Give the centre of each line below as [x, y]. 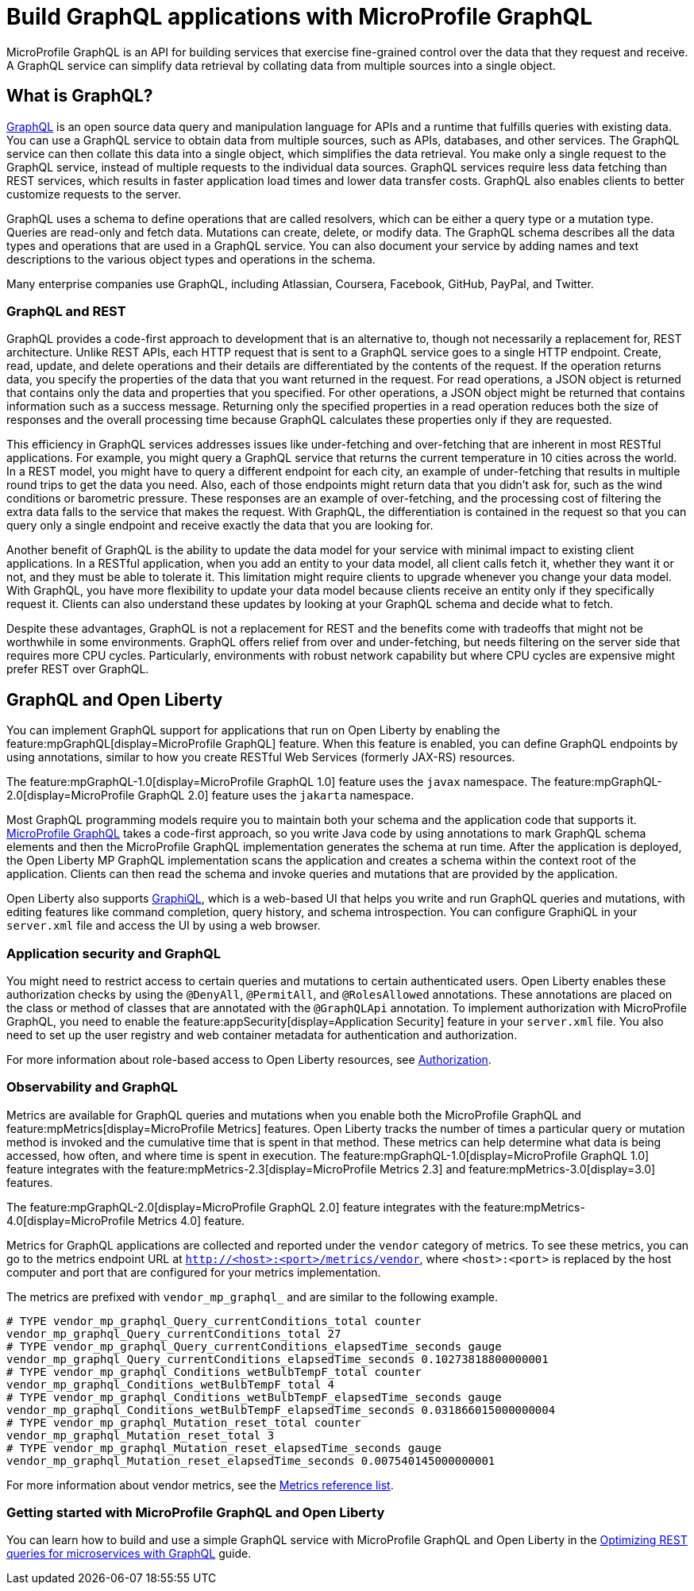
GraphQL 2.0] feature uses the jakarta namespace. [276, 795]
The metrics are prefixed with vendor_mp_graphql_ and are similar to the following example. [252, 1296]
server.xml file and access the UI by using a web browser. [164, 926]
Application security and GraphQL [114, 953]
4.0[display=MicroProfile [71, 1220]
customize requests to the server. [94, 194]
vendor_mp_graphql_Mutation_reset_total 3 [141, 1435]
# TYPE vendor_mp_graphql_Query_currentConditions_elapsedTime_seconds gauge [254, 1346]
